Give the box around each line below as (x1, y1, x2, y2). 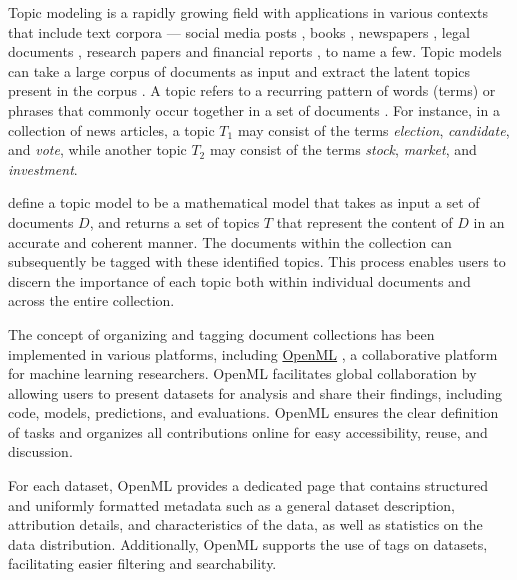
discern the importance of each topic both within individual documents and (8, 270, 471, 291)
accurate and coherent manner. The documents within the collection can (8, 231, 452, 252)
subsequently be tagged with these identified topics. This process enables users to (8, 251, 506, 272)
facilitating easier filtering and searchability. (8, 553, 277, 574)
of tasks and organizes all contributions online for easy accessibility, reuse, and (8, 421, 488, 442)
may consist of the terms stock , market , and (209, 139, 477, 160)
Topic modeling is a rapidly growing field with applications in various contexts (8, 2, 488, 22)
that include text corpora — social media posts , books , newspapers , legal (8, 21, 470, 42)
